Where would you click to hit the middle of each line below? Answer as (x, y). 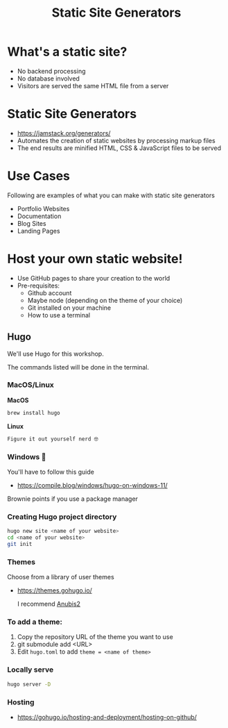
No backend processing (51, 71)
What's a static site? (67, 52)
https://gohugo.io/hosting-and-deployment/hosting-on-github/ (107, 717)
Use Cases (39, 176)
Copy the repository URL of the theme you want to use (95, 637)
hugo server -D (29, 684)
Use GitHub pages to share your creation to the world (94, 278)
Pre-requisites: (38, 286)
